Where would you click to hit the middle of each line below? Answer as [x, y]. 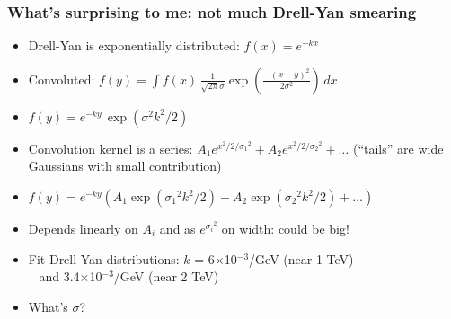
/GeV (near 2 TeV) [166, 276]
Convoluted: [62, 79]
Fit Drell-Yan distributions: [104, 258]
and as [177, 228]
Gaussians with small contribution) [125, 166]
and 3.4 [59, 276]
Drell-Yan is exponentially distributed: [134, 45]
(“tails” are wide [398, 148]
